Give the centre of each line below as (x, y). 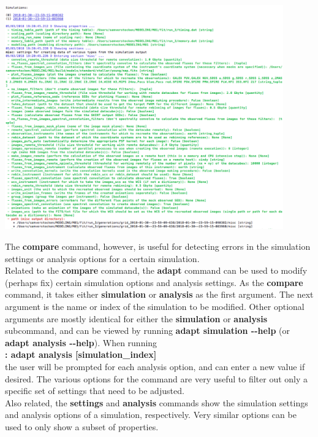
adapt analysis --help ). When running (81, 342)
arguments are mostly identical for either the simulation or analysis (136, 318)
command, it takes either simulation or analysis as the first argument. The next (159, 294)
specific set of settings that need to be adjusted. (95, 391)
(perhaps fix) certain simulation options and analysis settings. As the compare (154, 282)
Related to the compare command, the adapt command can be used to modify (156, 270)
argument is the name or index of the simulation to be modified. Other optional (155, 306)
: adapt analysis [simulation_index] (81, 354)
